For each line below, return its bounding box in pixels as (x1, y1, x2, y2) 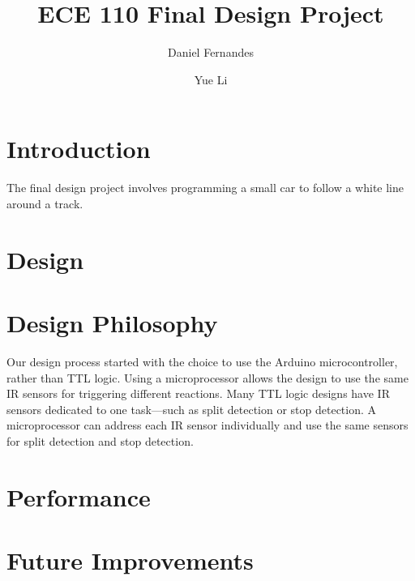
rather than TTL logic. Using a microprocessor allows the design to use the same (6, 369, 409, 386)
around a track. (6, 194, 83, 211)
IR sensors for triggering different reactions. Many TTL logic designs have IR (6, 385, 390, 402)
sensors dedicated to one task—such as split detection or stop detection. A (6, 400, 377, 417)
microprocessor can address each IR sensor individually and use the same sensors (6, 417, 409, 434)
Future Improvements (6, 544, 254, 577)
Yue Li (194, 70, 228, 88)
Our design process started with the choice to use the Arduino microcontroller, (6, 352, 398, 370)
